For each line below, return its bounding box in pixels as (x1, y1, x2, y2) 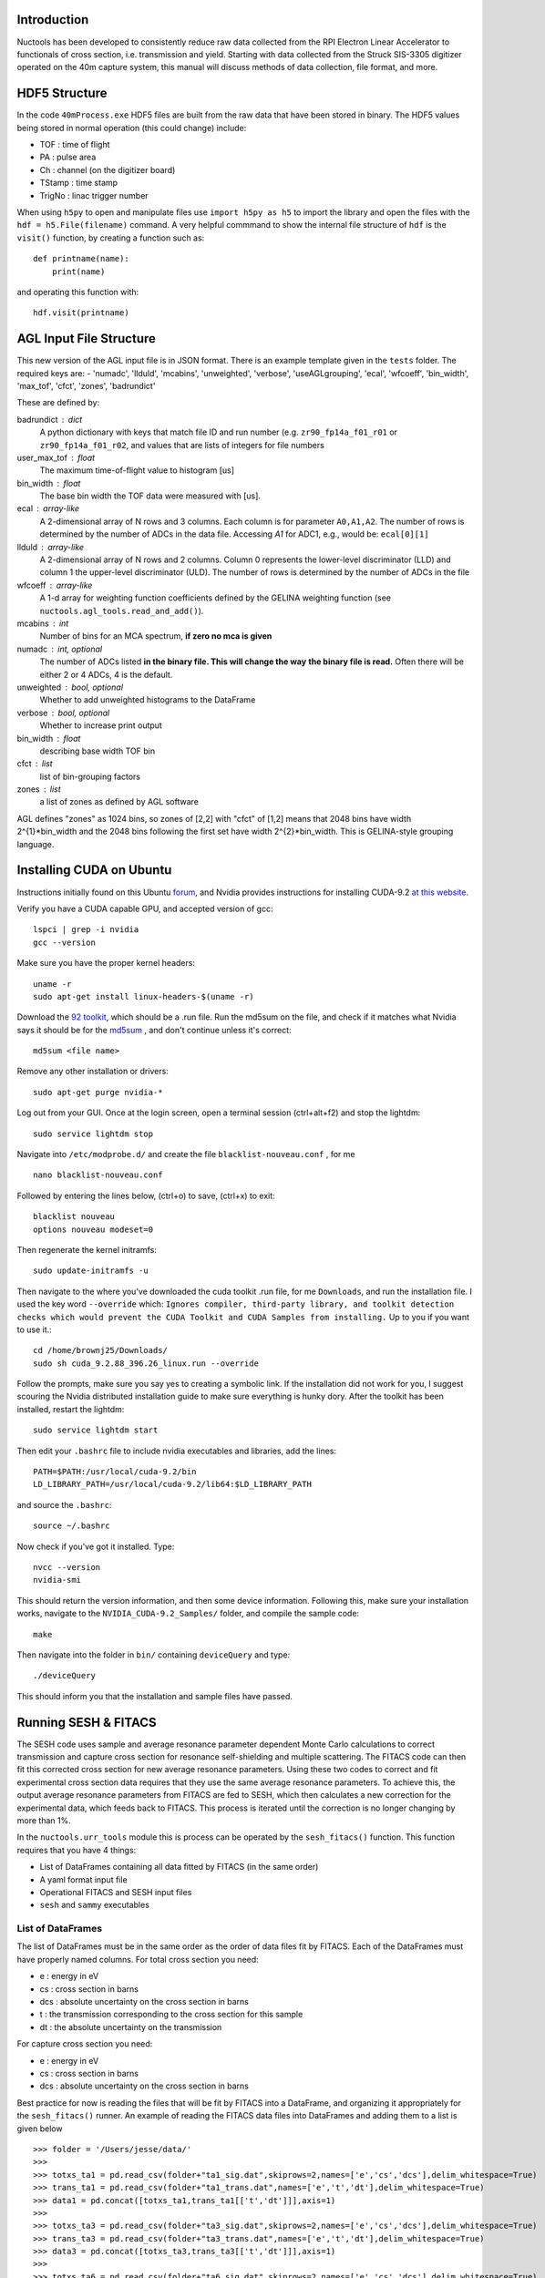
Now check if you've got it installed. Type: (16, 1541, 175, 1552)
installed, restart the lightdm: (16, 1403, 125, 1414)
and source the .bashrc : (16, 1499, 112, 1510)
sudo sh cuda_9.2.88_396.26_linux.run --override (33, 1358, 260, 1369)
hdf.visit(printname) (33, 308, 129, 318)
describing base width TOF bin (39, 745, 155, 756)
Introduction (16, 12, 89, 27)
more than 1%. (16, 1814, 72, 1826)
